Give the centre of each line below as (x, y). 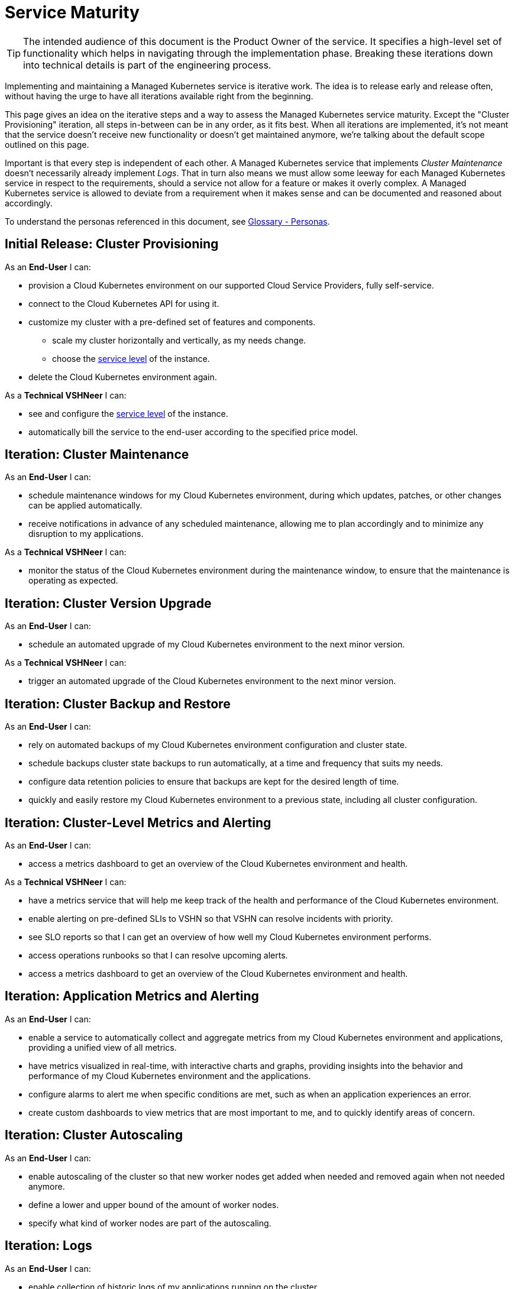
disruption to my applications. (86, 534)
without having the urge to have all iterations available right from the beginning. (159, 96)
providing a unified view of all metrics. (103, 1047)
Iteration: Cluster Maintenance (97, 455)
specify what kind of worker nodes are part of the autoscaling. (150, 1223)
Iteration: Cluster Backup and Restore (118, 704)
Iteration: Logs (49, 1246)
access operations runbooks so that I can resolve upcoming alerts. (158, 955)
